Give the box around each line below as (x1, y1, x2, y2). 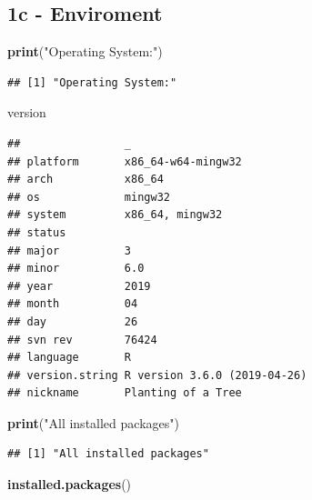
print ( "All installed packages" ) (7, 413, 179, 432)
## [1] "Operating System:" (7, 75, 177, 89)
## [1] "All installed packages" (7, 447, 209, 461)
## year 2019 (7, 279, 151, 293)
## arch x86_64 (7, 173, 164, 186)
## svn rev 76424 (7, 333, 157, 346)
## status (7, 225, 66, 239)
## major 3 (7, 244, 132, 257)
